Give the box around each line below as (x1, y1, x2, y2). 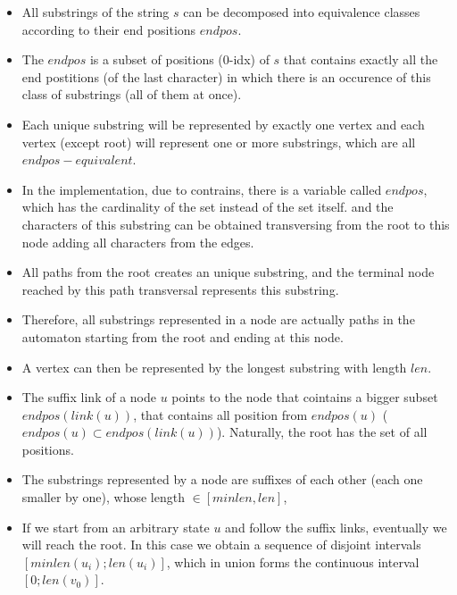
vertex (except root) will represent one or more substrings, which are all (21, 132, 416, 151)
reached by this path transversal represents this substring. (21, 280, 339, 298)
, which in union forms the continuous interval (166, 552, 420, 571)
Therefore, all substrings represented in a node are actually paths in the (21, 310, 415, 329)
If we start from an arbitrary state (21, 517, 210, 536)
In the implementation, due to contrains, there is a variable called (21, 180, 382, 198)
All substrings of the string (21, 3, 170, 21)
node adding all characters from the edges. (21, 232, 254, 251)
